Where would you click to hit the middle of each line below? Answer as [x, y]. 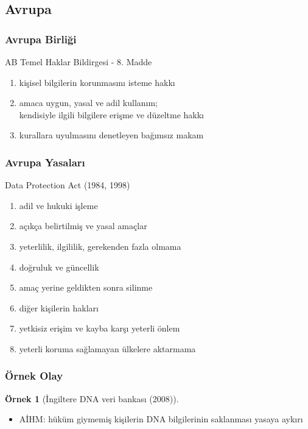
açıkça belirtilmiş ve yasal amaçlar [83, 226]
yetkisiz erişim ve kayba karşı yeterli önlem [100, 328]
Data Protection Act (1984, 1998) [68, 185]
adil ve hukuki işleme [58, 205]
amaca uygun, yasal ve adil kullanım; [89, 103]
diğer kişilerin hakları [59, 307]
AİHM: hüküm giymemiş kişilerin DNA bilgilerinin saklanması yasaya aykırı [161, 419]
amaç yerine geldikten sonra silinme [86, 287]
